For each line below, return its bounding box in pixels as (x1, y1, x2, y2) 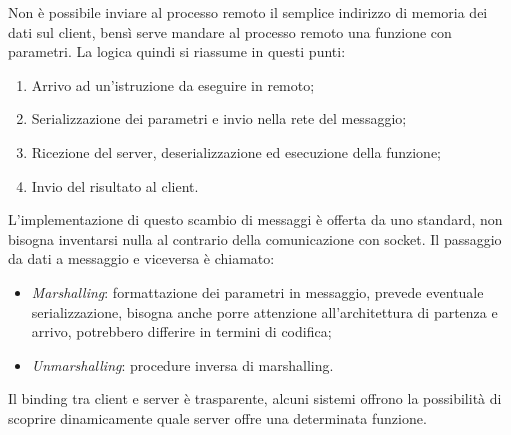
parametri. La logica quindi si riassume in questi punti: (8, 41, 346, 62)
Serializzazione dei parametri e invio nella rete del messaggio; (31, 108, 407, 129)
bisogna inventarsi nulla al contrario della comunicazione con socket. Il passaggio (8, 228, 502, 249)
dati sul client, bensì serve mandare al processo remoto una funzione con (8, 21, 452, 42)
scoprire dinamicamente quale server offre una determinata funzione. (8, 407, 427, 428)
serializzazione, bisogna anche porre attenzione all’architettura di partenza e (31, 301, 498, 322)
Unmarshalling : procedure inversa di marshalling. (31, 354, 334, 375)
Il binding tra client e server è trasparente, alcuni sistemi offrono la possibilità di (8, 388, 502, 409)
